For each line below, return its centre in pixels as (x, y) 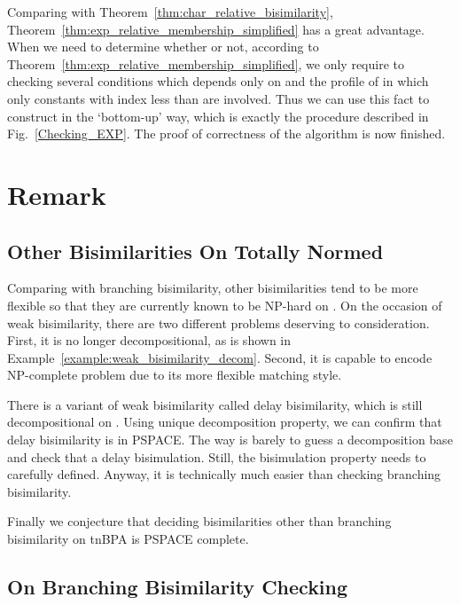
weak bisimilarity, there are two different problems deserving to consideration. (218, 322)
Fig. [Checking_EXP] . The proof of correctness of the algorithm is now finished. (226, 134)
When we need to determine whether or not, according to (163, 47)
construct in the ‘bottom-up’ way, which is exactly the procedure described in (218, 116)
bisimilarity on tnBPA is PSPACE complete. (128, 539)
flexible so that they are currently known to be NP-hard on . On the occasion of (225, 305)
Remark (57, 194)
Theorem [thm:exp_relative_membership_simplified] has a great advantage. (216, 29)
